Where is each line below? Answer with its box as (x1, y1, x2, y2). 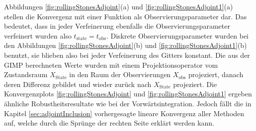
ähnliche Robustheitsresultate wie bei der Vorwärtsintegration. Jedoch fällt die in (4, 98, 252, 108)
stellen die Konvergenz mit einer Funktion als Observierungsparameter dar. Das (4, 11, 247, 21)
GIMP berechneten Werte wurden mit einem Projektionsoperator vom (4, 59, 218, 70)
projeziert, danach (188, 69, 244, 80)
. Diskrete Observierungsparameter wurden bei (106, 30, 249, 41)
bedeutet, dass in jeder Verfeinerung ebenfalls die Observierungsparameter (4, 21, 230, 31)
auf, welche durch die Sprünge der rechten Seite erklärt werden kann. (4, 118, 215, 128)
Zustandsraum (4, 69, 48, 80)
